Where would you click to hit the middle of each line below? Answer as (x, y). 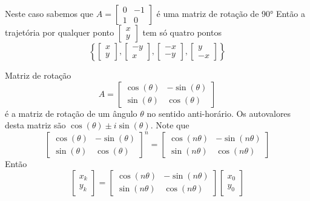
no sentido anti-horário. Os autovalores (219, 113)
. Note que (170, 125)
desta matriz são (35, 125)
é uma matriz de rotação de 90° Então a (231, 13)
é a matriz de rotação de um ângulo (71, 113)
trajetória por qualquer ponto (60, 32)
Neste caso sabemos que (49, 13)
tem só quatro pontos (182, 32)
